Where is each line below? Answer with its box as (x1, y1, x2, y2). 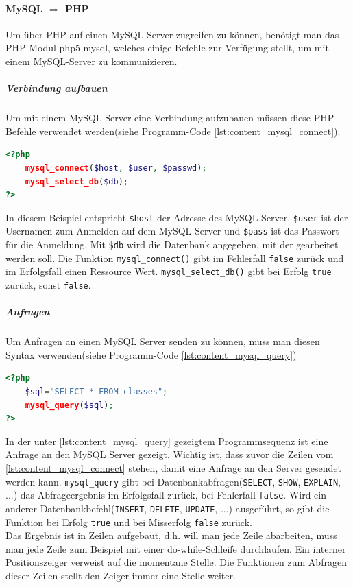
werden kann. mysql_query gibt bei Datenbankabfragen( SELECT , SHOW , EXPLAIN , (5, 474, 341, 488)
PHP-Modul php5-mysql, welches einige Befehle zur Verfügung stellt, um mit (5, 40, 329, 55)
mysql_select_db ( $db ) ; (25, 176, 129, 187)
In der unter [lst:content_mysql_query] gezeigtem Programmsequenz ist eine (5, 433, 328, 448)
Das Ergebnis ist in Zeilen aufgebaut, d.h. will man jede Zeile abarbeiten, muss (5, 528, 337, 542)
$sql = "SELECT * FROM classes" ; (25, 386, 168, 396)
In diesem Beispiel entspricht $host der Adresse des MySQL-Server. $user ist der (5, 210, 348, 224)
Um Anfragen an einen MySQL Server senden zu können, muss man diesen (5, 334, 320, 348)
